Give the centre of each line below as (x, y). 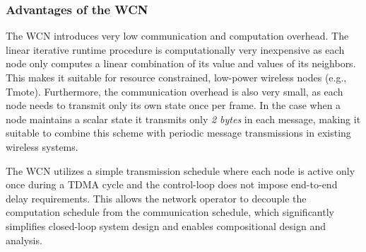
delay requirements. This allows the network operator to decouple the (156, 198)
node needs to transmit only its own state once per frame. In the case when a (173, 105)
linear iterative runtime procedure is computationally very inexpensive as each (175, 49)
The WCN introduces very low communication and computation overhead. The (177, 36)
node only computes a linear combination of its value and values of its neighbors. (181, 63)
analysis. (24, 240)
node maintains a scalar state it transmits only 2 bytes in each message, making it (183, 119)
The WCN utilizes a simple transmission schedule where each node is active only (181, 170)
